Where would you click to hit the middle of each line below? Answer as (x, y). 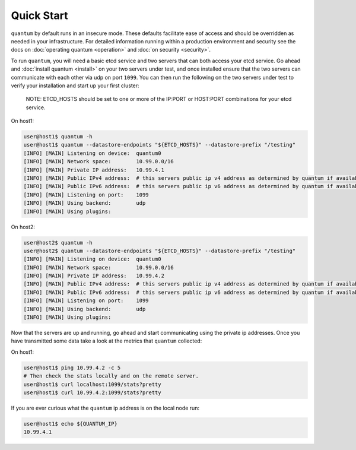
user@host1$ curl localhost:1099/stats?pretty (92, 384)
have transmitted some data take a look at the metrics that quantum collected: (107, 341)
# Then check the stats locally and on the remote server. (111, 376)
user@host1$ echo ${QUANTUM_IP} (71, 424)
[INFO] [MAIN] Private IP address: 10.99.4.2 (94, 276)
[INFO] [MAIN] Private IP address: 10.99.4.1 (94, 170)
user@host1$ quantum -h (58, 137)
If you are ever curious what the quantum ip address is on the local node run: (105, 408)
